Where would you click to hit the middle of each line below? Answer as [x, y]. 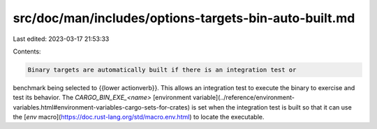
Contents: [27, 51]
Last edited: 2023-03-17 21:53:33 [61, 39]
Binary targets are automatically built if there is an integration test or [162, 70]
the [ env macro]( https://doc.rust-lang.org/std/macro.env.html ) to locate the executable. [139, 117]
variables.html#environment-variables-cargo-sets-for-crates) [101, 107]
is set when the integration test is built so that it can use [271, 107]
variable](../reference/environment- [244, 98]
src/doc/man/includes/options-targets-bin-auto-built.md [184, 18]
